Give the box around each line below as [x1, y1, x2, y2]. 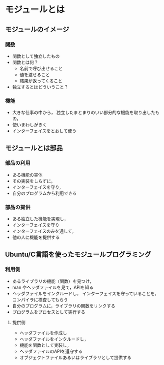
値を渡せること [19, 71, 50, 77]
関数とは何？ [12, 59, 38, 65]
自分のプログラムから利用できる [12, 190, 77, 196]
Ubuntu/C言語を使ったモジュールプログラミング [5, 250, 151, 258]
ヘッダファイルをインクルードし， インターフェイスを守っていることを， [12, 290, 160, 296]
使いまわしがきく [12, 122, 47, 128]
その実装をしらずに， [12, 178, 55, 184]
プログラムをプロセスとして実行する [12, 309, 85, 315]
